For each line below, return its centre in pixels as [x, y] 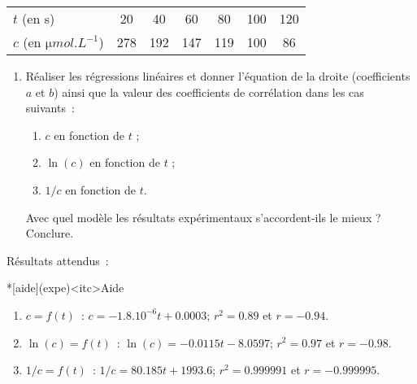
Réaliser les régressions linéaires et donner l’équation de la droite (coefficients [218, 76]
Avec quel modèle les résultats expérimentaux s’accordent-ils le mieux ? [203, 217]
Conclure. [50, 233]
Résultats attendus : [58, 260]
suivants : [50, 108]
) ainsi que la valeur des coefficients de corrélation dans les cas [209, 92]
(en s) [39, 18]
